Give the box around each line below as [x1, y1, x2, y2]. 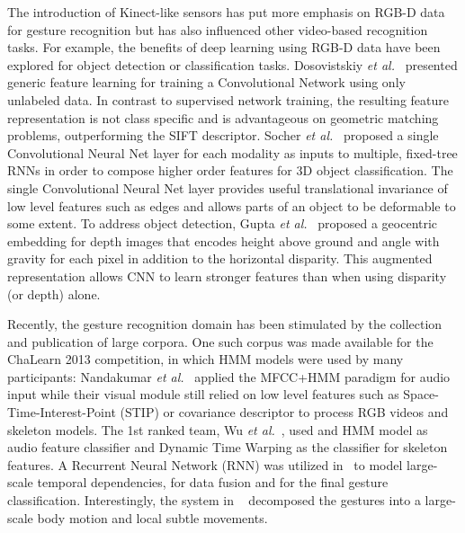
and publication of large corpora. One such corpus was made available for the [7, 332, 434, 351]
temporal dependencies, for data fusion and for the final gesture [37, 473, 389, 492]
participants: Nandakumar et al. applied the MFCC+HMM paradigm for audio [7, 367, 451, 386]
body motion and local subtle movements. [37, 508, 268, 527]
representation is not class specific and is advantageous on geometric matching [7, 108, 439, 127]
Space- [403, 385, 439, 404]
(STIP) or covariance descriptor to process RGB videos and [120, 403, 449, 422]
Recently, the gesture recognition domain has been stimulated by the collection [7, 315, 443, 333]
